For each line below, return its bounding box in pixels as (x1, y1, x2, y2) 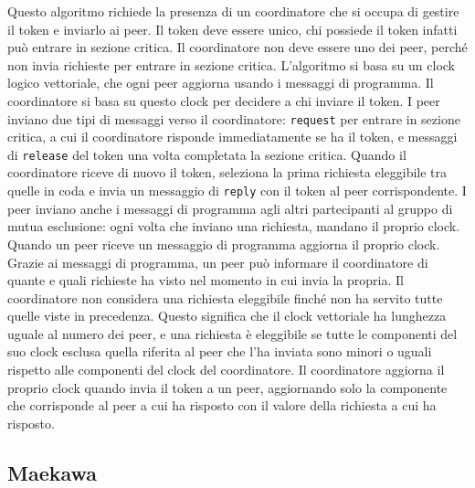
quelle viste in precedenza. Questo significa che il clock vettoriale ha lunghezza (7, 306, 447, 325)
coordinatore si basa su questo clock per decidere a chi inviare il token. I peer (7, 90, 440, 110)
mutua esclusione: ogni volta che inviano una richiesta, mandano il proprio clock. (7, 217, 460, 236)
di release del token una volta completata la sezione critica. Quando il (7, 144, 406, 164)
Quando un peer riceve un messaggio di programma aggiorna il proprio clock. (7, 234, 440, 253)
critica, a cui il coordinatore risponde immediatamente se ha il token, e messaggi (7, 127, 458, 146)
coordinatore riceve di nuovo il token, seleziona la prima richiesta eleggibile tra (7, 163, 448, 182)
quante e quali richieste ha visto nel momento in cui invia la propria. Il (7, 271, 404, 290)
